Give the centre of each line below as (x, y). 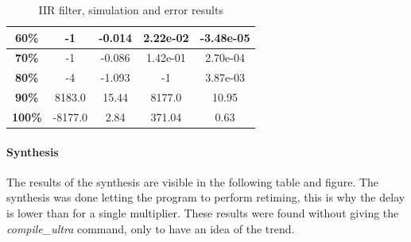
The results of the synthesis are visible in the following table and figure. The (193, 181)
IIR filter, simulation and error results (131, 10)
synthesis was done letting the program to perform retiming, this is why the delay (206, 197)
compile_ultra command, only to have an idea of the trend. (151, 228)
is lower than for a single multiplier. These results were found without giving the (203, 213)
